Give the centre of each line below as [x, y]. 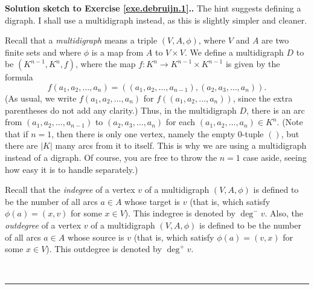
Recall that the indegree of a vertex [70, 190]
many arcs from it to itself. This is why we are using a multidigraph [181, 145]
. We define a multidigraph [234, 52]
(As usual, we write [41, 98]
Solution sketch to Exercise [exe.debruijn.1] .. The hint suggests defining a [153, 8]
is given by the [253, 64]
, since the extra [263, 98]
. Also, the [284, 213]
